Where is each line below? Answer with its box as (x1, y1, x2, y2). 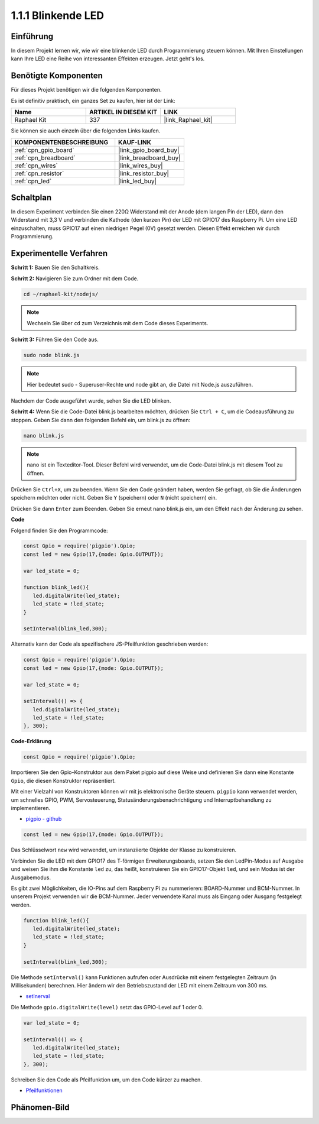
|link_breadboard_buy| (118, 154, 181, 162)
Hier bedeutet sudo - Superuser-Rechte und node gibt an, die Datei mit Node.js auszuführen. (27, 381, 253, 388)
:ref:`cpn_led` (14, 177, 52, 185)
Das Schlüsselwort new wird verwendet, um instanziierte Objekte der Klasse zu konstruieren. (11, 846, 236, 854)
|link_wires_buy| (118, 161, 163, 170)
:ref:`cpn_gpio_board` (14, 145, 74, 154)
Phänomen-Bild (11, 1102, 70, 1112)
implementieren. (11, 805, 51, 811)
